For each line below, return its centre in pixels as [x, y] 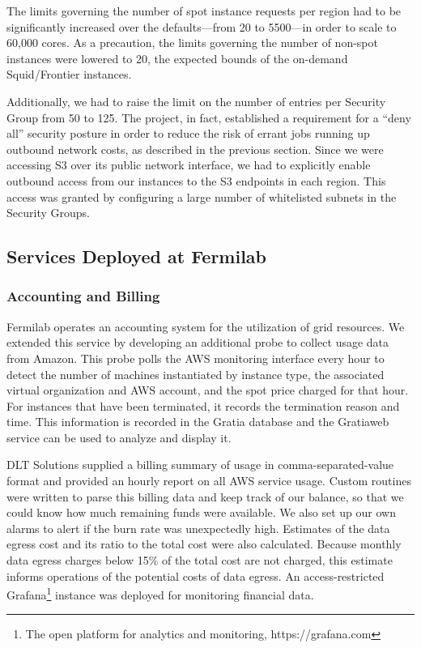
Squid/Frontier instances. [69, 74]
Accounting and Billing [83, 296]
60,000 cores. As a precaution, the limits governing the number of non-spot [192, 43]
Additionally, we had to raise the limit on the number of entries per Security [196, 101]
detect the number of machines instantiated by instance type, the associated [196, 374]
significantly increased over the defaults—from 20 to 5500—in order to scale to [202, 26]
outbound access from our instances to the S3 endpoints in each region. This [196, 180]
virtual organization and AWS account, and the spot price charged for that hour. [208, 390]
